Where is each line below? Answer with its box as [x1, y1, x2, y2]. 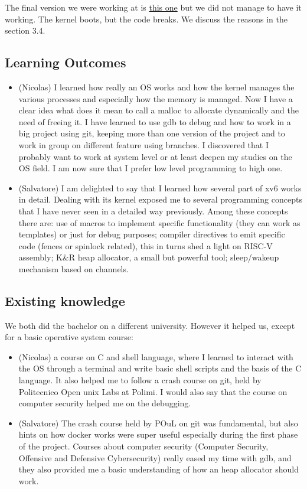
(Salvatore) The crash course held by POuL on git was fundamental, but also [18, 416, 298, 429]
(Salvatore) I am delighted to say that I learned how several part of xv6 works [18, 181, 302, 194]
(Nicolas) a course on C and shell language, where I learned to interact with [18, 350, 293, 363]
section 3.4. [5, 24, 45, 37]
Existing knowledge [5, 291, 125, 309]
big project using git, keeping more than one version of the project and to [18, 127, 285, 139]
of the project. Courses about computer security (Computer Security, [18, 440, 269, 452]
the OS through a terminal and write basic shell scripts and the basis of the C [18, 362, 302, 374]
